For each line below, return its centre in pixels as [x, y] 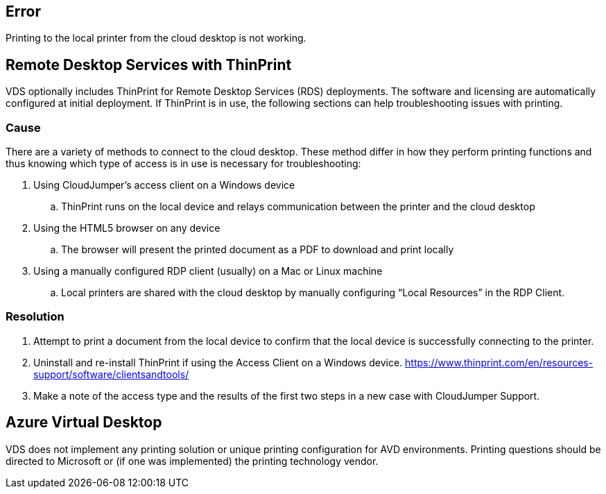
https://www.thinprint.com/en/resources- [499, 362]
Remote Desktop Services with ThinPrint [149, 65]
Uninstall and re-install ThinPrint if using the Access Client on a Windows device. [218, 362]
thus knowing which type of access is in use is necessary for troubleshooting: [183, 164]
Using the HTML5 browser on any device [127, 228]
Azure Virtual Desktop [84, 423]
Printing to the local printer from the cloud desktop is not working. [156, 38]
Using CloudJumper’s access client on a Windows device [164, 185]
